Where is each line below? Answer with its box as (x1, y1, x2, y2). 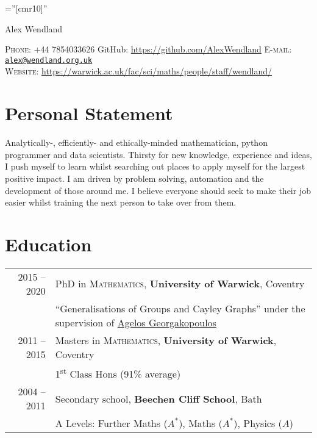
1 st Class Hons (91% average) (55, 364, 181, 381)
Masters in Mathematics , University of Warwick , (55, 332, 277, 347)
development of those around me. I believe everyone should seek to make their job (5, 184, 311, 196)
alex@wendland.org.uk (5, 56, 93, 65)
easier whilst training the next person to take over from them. (5, 196, 237, 209)
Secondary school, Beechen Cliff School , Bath (55, 391, 262, 406)
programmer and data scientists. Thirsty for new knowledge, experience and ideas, (5, 148, 312, 160)
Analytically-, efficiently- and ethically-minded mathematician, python (5, 136, 268, 149)
